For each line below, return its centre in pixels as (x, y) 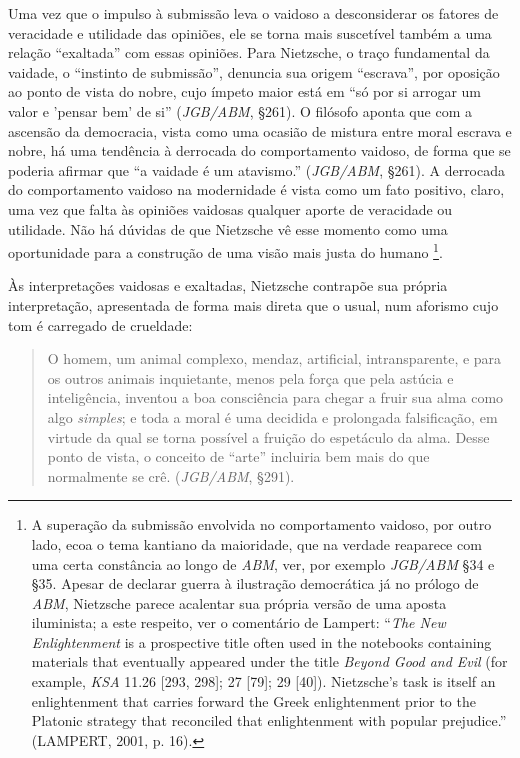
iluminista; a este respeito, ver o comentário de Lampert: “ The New (238, 622)
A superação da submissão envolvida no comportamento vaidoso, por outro (261, 524)
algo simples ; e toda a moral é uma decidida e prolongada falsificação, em (272, 416)
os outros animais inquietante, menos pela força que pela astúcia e (250, 377)
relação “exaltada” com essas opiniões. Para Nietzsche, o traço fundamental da (249, 52)
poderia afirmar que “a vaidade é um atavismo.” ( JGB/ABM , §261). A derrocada (257, 169)
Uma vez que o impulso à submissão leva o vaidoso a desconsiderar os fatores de (253, 13)
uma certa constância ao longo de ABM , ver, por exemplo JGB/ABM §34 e (263, 563)
